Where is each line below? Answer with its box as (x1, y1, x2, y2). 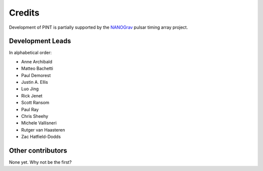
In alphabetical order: (9, 50, 52, 56)
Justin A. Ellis (21, 79, 48, 85)
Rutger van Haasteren (21, 127, 65, 133)
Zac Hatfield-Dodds (21, 134, 61, 140)
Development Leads (9, 37, 72, 45)
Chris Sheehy (21, 113, 49, 119)
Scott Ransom (21, 100, 50, 106)
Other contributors (9, 146, 68, 154)
